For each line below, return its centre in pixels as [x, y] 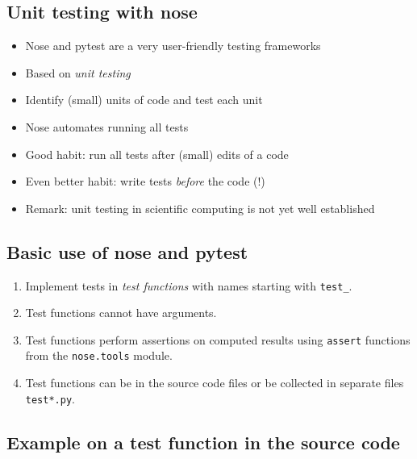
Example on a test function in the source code [203, 442]
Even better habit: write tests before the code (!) [145, 181]
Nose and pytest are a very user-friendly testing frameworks [173, 46]
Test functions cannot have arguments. [121, 313]
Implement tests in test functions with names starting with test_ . [189, 285]
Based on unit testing [78, 72]
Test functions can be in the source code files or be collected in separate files [215, 383]
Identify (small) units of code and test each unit [144, 100]
